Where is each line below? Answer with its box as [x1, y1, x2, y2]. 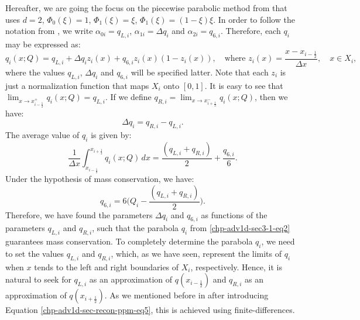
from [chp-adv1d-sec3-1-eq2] [190, 222, 290, 234]
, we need [261, 235, 295, 247]
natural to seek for [5, 273, 71, 285]
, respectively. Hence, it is [190, 260, 283, 273]
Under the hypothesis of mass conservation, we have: [5, 173, 194, 185]
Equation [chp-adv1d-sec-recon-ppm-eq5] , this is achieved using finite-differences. [5, 304, 295, 316]
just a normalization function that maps [5, 79, 149, 91]
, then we [255, 91, 288, 103]
